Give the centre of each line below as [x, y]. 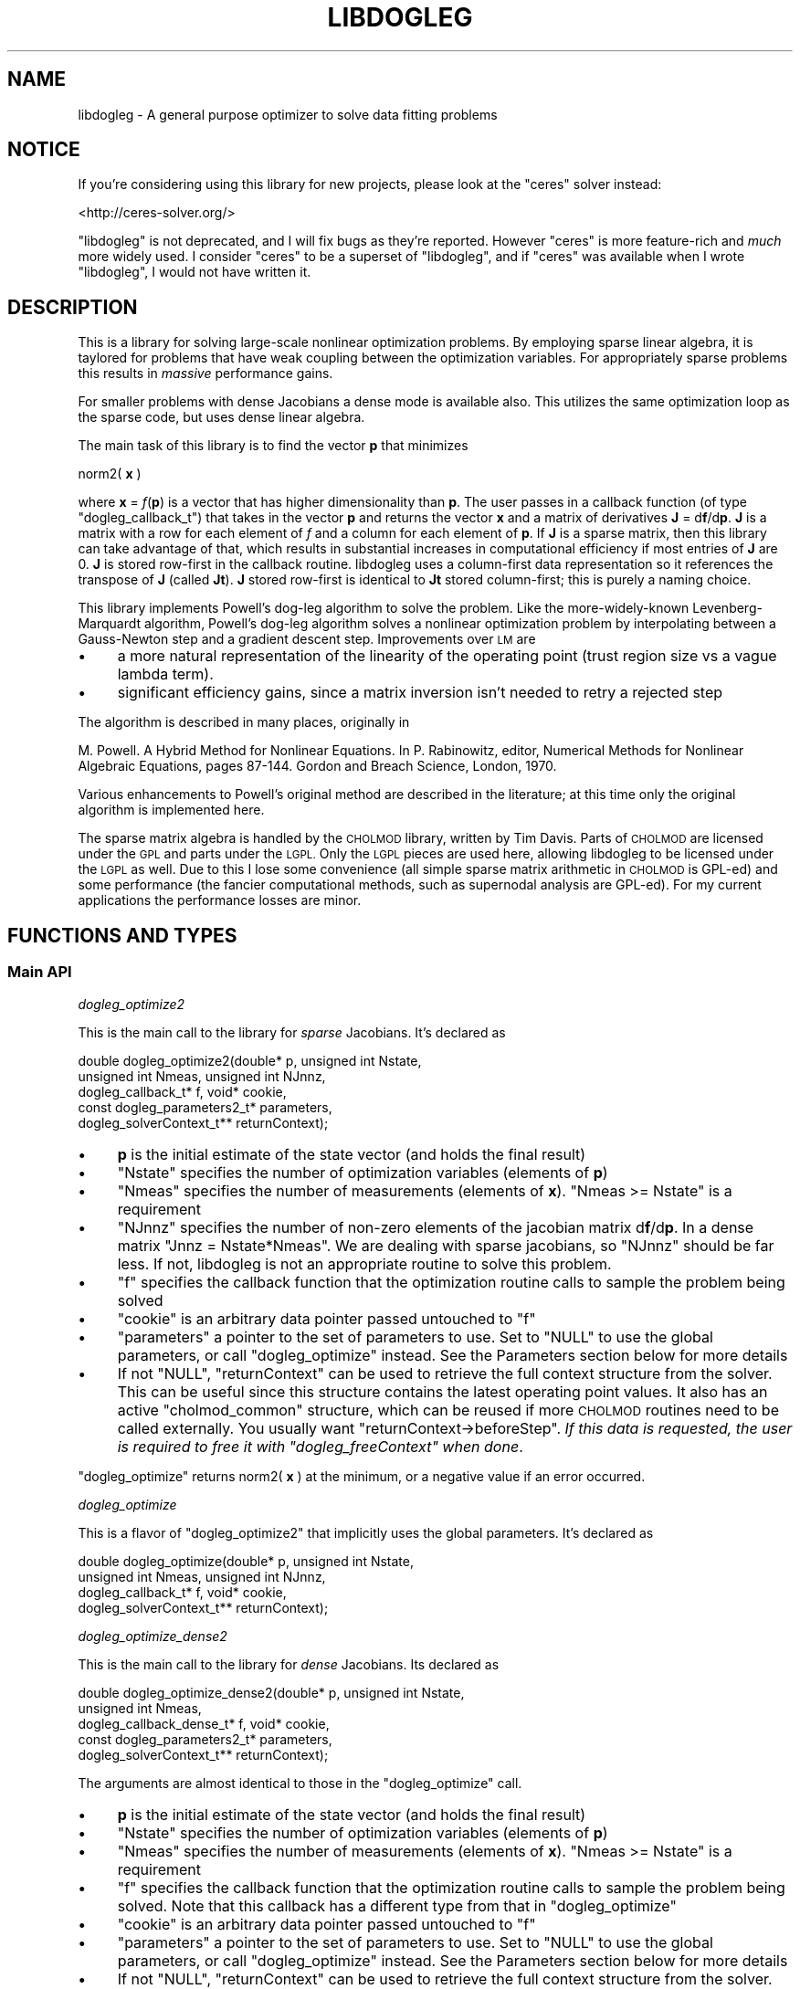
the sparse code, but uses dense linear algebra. [221, 417]
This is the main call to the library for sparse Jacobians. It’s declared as [292, 1032]
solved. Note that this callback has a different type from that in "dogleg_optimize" [397, 1905]
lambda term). [165, 674]
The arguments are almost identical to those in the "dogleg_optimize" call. [300, 1783]
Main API [40, 972]
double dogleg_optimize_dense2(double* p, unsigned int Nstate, [271, 1692]
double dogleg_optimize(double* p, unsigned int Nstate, [246, 1561]
